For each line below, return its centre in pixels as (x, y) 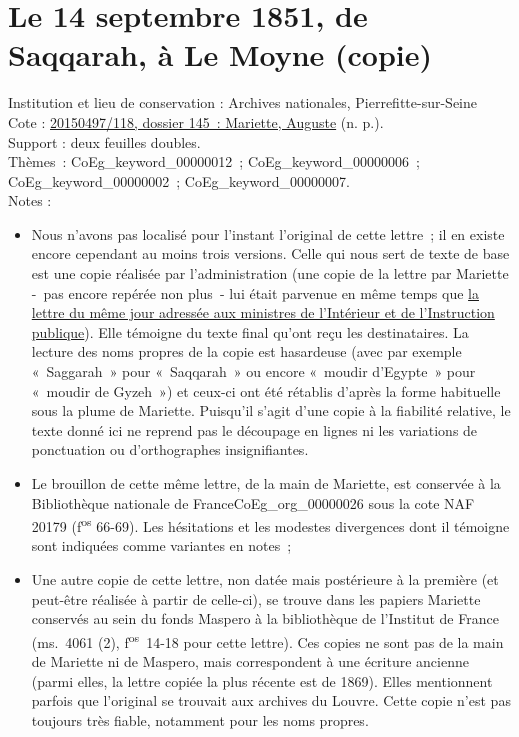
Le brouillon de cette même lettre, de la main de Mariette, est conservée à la (266, 483)
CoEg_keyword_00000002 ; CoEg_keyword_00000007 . (179, 180)
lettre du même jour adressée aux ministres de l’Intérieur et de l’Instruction (263, 312)
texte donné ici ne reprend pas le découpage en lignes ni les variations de (254, 429)
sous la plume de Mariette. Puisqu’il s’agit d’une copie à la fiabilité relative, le (271, 410)
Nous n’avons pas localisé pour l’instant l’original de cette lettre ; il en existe (268, 233)
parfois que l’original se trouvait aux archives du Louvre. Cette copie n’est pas (271, 700)
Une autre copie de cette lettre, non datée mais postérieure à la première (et (265, 579)
